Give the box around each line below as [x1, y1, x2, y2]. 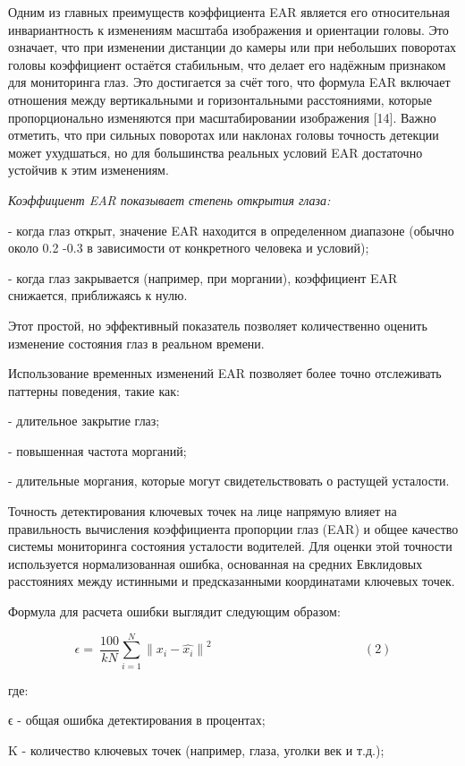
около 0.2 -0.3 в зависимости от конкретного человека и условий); [8, 238, 369, 257]
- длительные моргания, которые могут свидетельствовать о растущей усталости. [8, 471, 450, 490]
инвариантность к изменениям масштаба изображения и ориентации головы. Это [8, 20, 449, 39]
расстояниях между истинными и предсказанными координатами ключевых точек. [8, 572, 455, 590]
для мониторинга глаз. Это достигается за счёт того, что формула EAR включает [8, 73, 451, 91]
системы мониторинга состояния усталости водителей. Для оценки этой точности [8, 537, 452, 555]
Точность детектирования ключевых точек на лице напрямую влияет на [8, 502, 397, 521]
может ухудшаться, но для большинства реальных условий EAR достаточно [8, 142, 423, 161]
